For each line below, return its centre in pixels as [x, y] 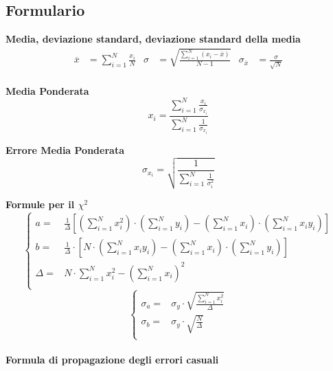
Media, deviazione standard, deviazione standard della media [153, 39]
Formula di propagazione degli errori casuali [112, 360]
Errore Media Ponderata [65, 149]
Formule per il [40, 204]
